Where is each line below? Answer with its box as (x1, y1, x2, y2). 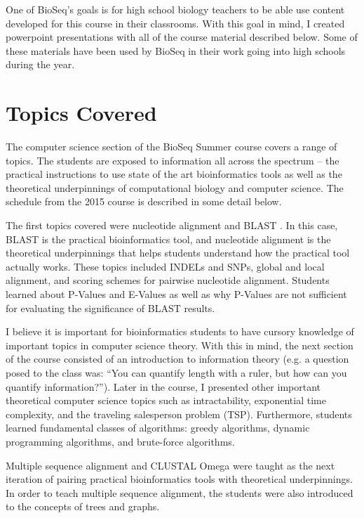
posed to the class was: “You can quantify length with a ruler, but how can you (6, 365, 347, 380)
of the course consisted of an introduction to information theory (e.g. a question (6, 351, 349, 366)
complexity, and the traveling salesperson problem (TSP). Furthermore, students (6, 406, 352, 421)
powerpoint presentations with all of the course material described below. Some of (6, 30, 358, 44)
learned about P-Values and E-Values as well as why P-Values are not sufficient (6, 287, 347, 302)
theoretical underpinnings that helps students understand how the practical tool (6, 245, 350, 260)
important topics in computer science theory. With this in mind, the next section (6, 337, 353, 352)
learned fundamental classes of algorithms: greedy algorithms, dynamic (6, 420, 310, 435)
